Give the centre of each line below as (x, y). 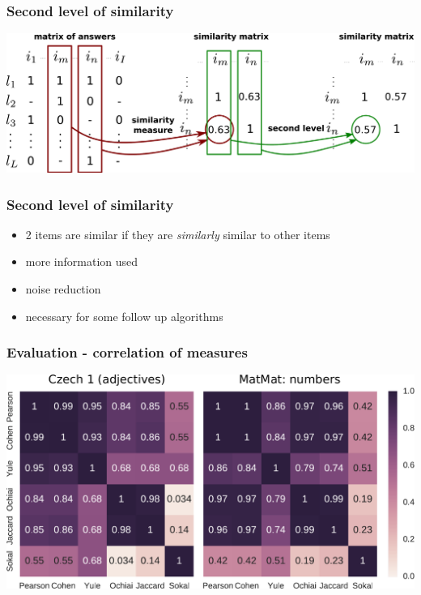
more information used (82, 261)
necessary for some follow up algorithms (124, 316)
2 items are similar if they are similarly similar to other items (178, 234)
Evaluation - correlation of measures (127, 352)
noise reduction (63, 288)
